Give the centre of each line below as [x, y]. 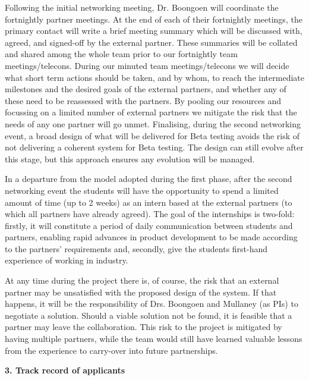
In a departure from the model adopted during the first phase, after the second [149, 179]
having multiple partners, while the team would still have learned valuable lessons [154, 339]
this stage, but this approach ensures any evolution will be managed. [130, 158]
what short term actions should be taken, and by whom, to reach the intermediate [154, 77]
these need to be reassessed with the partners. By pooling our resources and [143, 100]
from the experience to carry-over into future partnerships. [111, 350]
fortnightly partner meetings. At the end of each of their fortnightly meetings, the [154, 19]
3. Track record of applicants [65, 370]
